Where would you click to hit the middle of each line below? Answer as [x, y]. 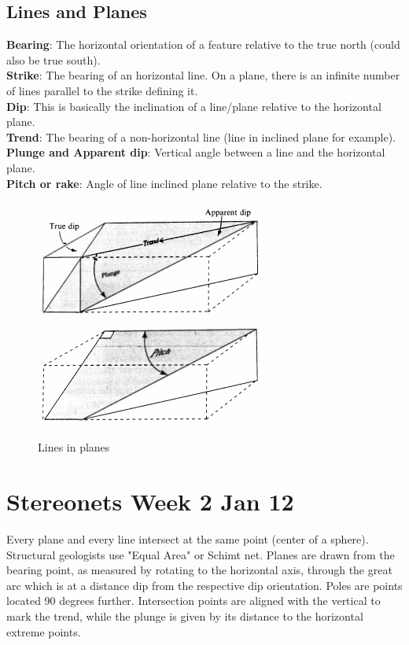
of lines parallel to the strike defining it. [102, 90]
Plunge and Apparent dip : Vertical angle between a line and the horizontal [196, 152]
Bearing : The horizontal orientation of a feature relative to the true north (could [203, 44]
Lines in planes [74, 447]
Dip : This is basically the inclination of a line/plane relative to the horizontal [194, 106]
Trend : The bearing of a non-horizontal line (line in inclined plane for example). [201, 136]
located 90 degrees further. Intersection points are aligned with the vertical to [193, 601]
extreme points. [44, 631]
